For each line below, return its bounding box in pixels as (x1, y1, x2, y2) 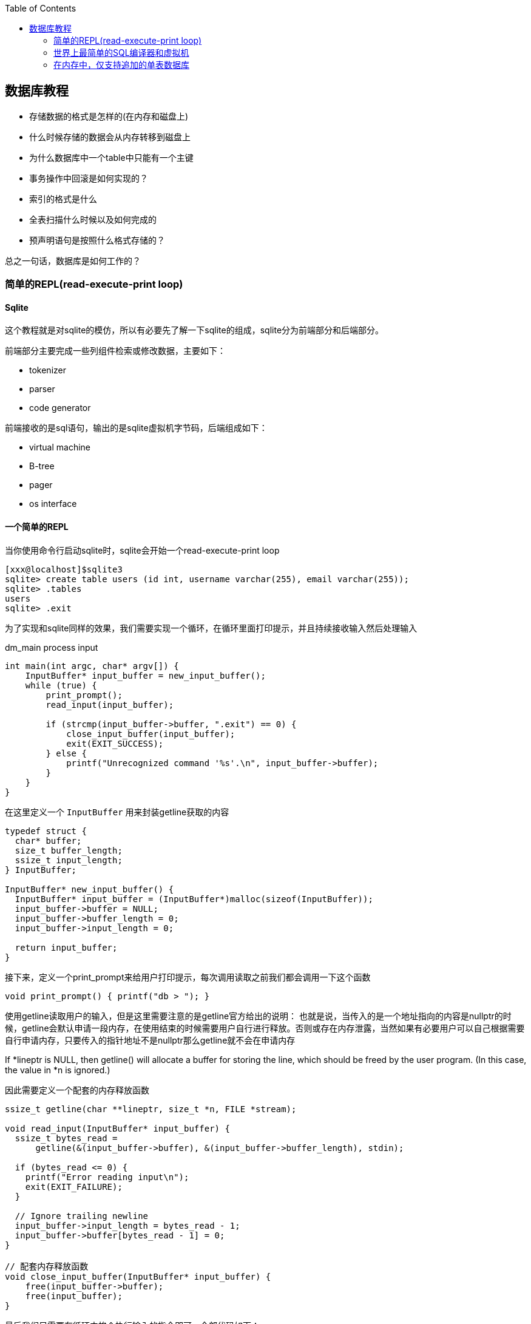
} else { (46, 748, 87, 758)
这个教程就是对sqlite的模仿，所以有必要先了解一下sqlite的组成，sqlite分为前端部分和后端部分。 (5, 325, 384, 336)
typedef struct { (5, 826, 87, 836)
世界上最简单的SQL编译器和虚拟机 (53, 47, 189, 58)
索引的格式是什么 (29, 193, 97, 204)
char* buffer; (15, 835, 82, 846)
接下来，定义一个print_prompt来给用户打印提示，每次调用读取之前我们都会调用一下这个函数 (5, 971, 371, 982)
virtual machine (29, 442, 91, 453)
